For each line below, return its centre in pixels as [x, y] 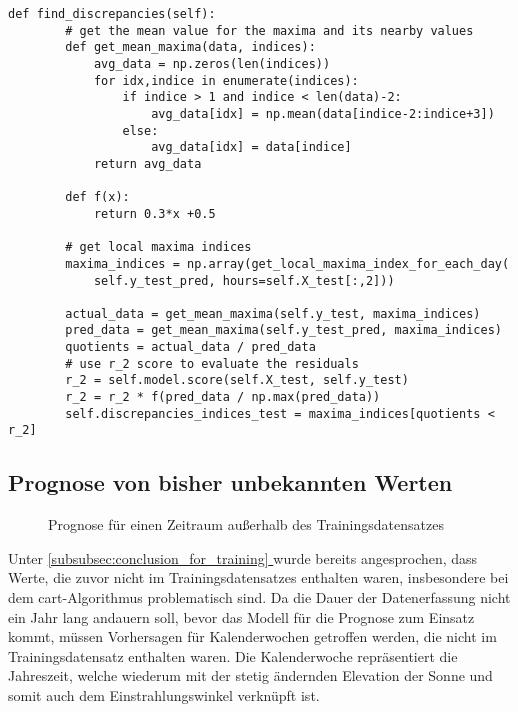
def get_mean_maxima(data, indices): [190, 47]
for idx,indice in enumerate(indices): [226, 80]
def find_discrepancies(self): [112, 14]
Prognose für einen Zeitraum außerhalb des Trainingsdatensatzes [246, 524]
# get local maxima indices [158, 247]
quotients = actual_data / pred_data [190, 347]
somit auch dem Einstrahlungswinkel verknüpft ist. [164, 695]
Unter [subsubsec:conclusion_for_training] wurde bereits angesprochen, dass [243, 557]
